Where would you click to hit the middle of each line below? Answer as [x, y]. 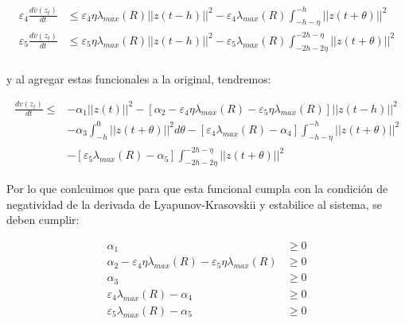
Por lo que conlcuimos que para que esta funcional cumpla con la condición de [197, 189]
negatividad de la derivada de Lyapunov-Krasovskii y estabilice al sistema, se [195, 204]
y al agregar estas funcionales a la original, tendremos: [139, 78]
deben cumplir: [43, 220]
